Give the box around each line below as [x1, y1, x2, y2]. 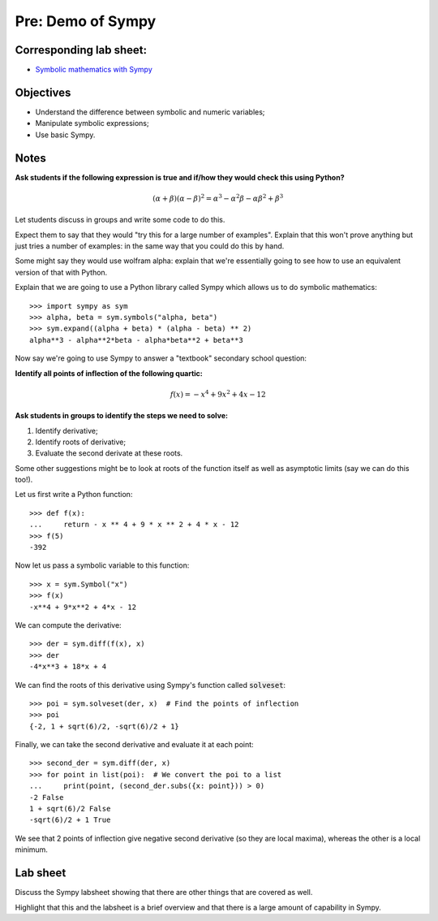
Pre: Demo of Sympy [15, 12, 157, 30]
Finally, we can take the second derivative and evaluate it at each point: [15, 740, 255, 750]
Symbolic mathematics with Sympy [35, 65, 153, 75]
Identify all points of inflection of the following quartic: [15, 368, 203, 378]
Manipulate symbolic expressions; [35, 119, 149, 128]
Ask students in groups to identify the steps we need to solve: [15, 411, 229, 421]
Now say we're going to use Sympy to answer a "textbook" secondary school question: [15, 353, 307, 363]
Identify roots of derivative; [35, 437, 126, 447]
